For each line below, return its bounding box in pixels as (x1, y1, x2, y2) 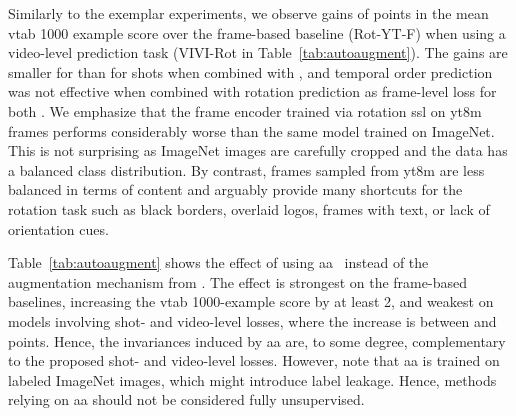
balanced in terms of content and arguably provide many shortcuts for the (8, 179, 463, 200)
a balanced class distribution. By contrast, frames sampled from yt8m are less (8, 159, 485, 180)
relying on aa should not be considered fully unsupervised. (8, 389, 365, 410)
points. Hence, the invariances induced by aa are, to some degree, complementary (8, 330, 506, 351)
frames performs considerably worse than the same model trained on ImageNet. (8, 120, 495, 141)
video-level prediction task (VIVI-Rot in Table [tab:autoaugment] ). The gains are (8, 42, 508, 63)
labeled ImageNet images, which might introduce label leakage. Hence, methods (8, 369, 497, 390)
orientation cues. (8, 218, 109, 239)
